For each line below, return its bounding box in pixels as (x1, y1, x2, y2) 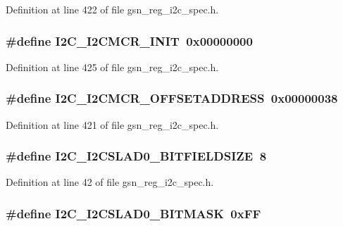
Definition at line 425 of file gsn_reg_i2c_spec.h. (6, 59, 219, 74)
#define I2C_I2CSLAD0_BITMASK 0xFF (6, 204, 261, 222)
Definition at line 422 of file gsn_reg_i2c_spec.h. (6, 2, 219, 16)
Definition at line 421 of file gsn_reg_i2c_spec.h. (6, 117, 219, 132)
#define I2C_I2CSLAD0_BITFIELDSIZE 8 (6, 147, 267, 165)
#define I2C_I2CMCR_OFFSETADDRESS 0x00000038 (6, 89, 338, 107)
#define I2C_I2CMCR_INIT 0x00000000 (6, 32, 253, 49)
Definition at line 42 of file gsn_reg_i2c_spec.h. (6, 175, 214, 189)
